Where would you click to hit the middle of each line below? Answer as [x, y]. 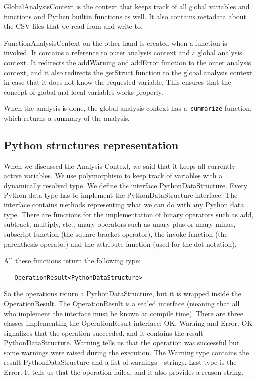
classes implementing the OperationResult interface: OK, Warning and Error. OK [128, 323]
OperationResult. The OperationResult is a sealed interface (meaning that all [122, 303]
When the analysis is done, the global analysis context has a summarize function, [128, 108]
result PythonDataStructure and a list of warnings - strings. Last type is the [120, 362]
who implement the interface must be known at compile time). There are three [124, 313]
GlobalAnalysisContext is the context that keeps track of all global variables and [127, 6]
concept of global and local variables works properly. [84, 91]
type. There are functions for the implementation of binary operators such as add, [129, 214]
